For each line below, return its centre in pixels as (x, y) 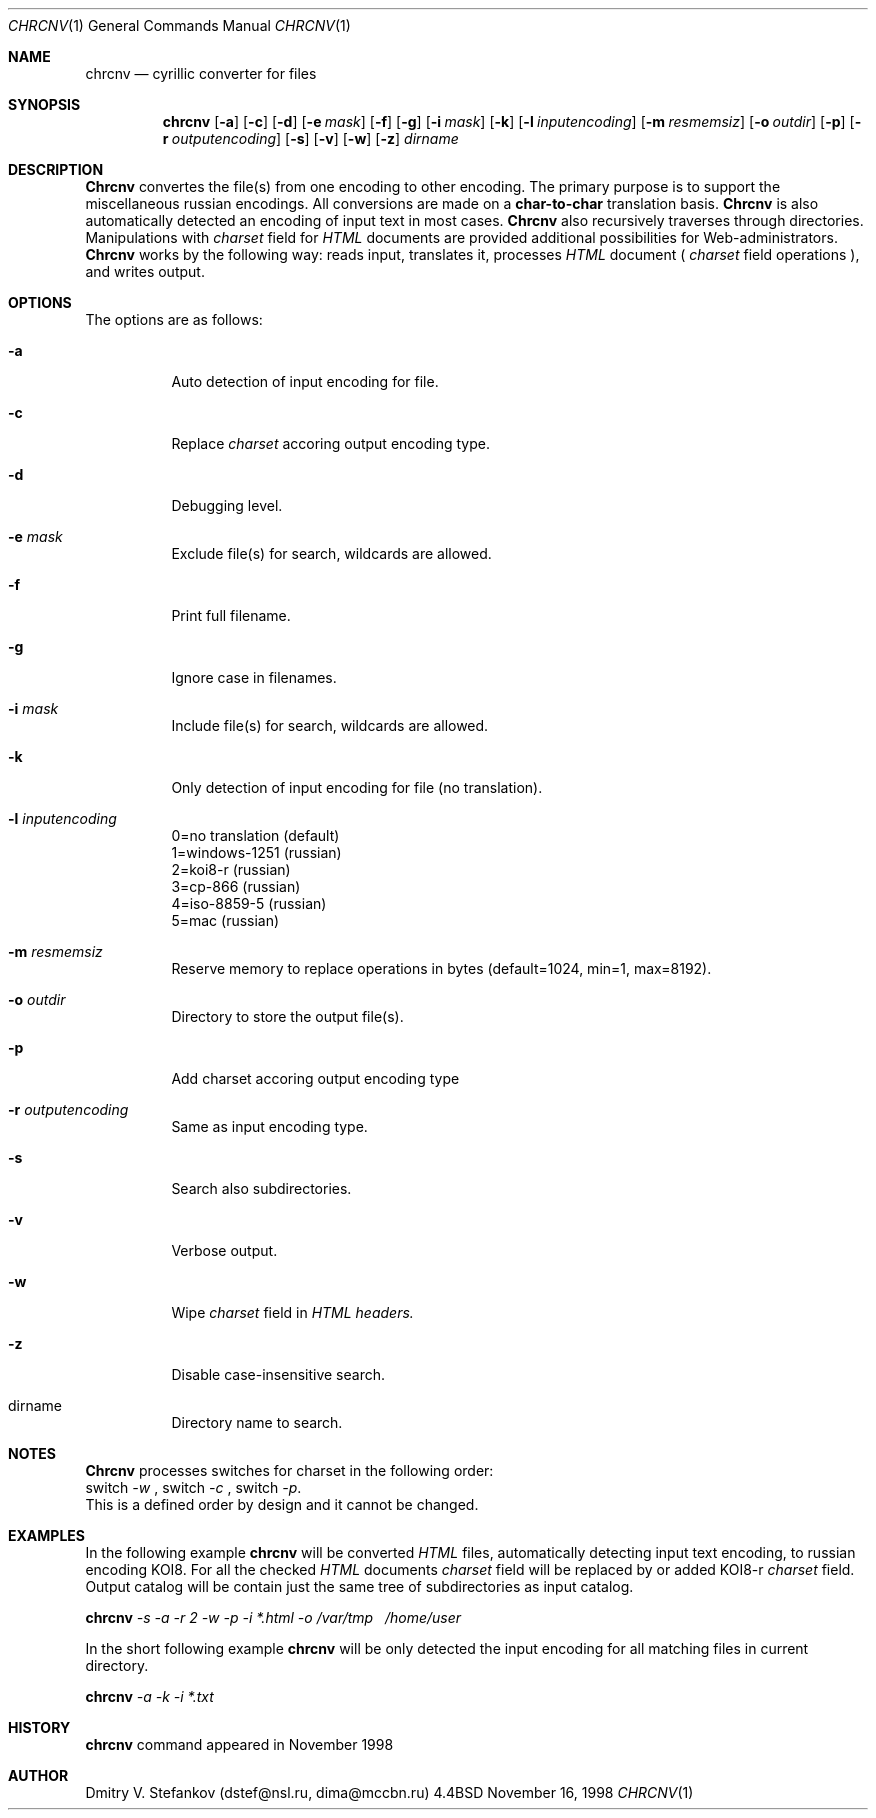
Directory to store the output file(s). (287, 1016)
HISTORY (39, 1727)
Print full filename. (231, 615)
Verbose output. (224, 1250)
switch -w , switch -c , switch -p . (193, 1487)
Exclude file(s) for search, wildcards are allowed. (331, 553)
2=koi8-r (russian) (231, 869)
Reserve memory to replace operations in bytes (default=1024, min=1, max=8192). (441, 968)
